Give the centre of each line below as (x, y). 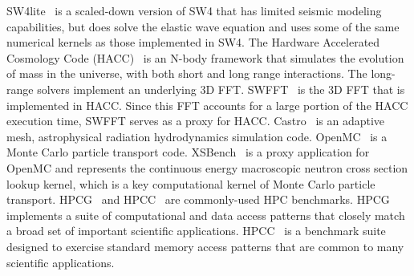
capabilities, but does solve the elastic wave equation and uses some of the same (203, 26)
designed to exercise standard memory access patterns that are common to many (205, 246)
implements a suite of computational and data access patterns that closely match (206, 215)
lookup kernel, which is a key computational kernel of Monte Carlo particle (191, 183)
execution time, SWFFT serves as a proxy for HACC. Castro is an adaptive (196, 121)
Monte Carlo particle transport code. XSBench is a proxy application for (188, 152)
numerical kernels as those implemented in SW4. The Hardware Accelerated (193, 42)
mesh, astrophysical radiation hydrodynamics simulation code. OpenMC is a (197, 136)
